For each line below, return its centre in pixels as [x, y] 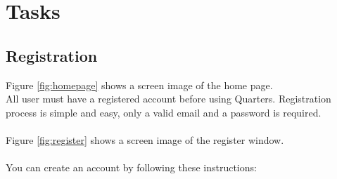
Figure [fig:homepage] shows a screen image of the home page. [139, 85]
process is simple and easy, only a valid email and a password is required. [164, 112]
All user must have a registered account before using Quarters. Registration [168, 99]
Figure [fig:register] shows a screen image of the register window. [145, 139]
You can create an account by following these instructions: [131, 167]
